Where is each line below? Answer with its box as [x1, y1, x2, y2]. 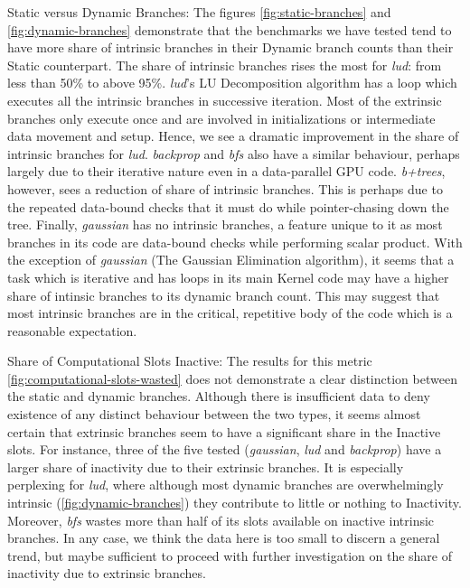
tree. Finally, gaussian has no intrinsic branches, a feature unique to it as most [7, 215, 443, 234]
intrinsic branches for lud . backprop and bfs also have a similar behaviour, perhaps [7, 144, 460, 163]
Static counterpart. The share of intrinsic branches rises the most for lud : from [7, 55, 442, 74]
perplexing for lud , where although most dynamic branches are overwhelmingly [7, 475, 444, 494]
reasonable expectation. [7, 321, 137, 340]
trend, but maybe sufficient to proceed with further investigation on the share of [7, 546, 453, 565]
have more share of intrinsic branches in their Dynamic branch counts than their [7, 38, 454, 57]
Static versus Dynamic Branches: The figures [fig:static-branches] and [7, 3, 391, 21]
